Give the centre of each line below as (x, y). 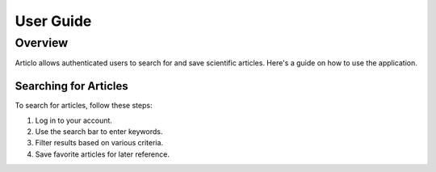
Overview (42, 43)
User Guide (53, 21)
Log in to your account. (74, 120)
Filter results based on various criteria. (99, 143)
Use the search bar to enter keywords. (99, 132)
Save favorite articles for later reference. (102, 154)
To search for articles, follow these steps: (84, 106)
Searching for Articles (71, 86)
